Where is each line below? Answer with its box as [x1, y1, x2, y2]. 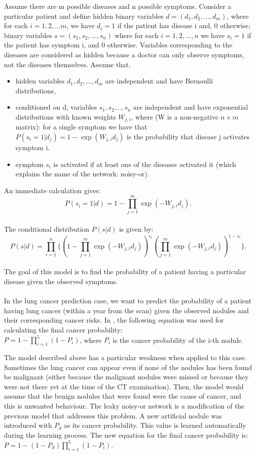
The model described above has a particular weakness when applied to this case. [4, 352, 247, 362]
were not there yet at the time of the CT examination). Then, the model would [4, 381, 244, 391]
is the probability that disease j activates [126, 131, 250, 141]
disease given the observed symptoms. [4, 276, 118, 287]
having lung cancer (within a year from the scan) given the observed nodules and [4, 305, 249, 315]
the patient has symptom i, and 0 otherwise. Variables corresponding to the [4, 40, 232, 50]
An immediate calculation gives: [4, 185, 101, 195]
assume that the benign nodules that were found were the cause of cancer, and [4, 391, 242, 401]
